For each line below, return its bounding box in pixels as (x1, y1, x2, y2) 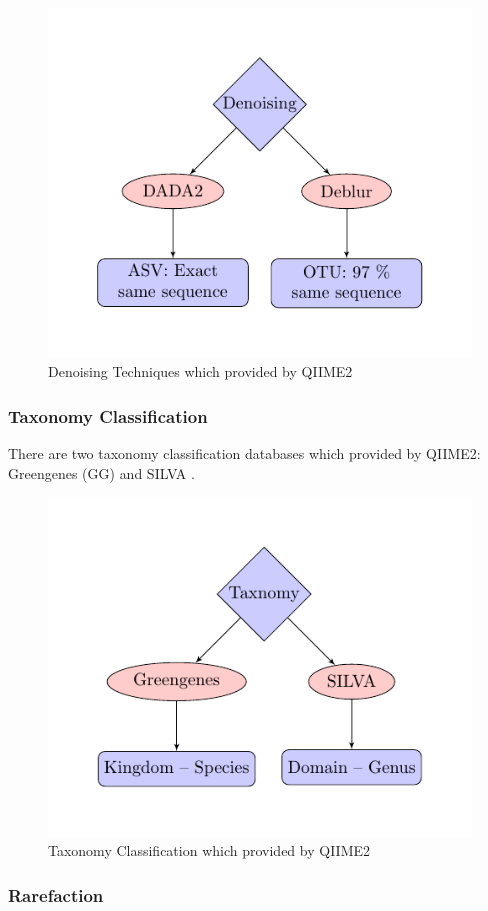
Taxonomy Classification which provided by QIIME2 (48, 840, 371, 861)
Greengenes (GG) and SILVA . (8, 462, 195, 483)
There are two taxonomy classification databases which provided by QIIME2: (8, 442, 481, 463)
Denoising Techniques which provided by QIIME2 (48, 361, 353, 382)
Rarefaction (8, 882, 104, 907)
